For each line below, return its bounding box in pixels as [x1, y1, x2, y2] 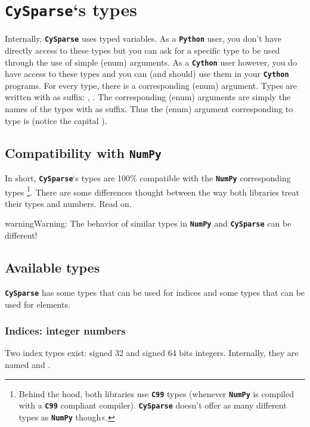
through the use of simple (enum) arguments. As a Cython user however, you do [5, 55, 297, 68]
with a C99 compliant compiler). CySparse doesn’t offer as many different [18, 399, 287, 411]
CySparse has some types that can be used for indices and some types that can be [5, 286, 305, 298]
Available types [5, 258, 100, 277]
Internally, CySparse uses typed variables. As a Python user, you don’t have [5, 32, 281, 45]
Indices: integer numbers [5, 323, 126, 338]
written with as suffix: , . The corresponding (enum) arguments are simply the [5, 91, 291, 103]
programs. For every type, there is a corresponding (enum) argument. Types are [5, 79, 297, 91]
